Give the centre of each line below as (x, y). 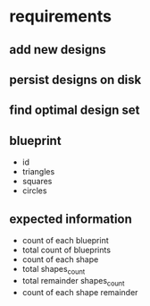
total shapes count (54, 270)
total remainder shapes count (73, 281)
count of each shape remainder (80, 292)
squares (37, 182)
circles (34, 191)
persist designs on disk (75, 79)
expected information (71, 219)
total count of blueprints (67, 250)
